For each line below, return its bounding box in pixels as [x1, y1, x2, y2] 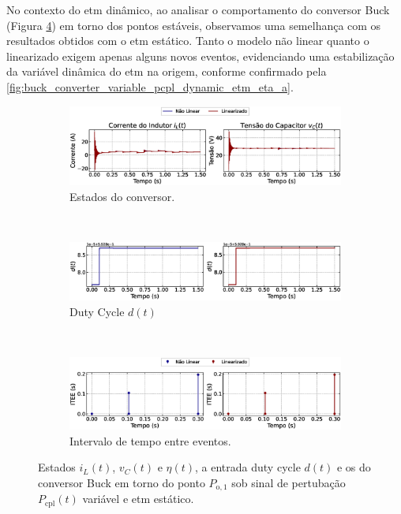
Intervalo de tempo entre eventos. [69, 432, 231, 449]
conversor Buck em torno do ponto [38, 474, 205, 490]
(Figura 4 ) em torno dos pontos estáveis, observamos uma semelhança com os [6, 17, 381, 33]
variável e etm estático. [82, 490, 194, 507]
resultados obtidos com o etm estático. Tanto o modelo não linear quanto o [6, 32, 369, 49]
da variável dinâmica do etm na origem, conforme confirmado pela [6, 63, 327, 80]
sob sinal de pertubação [231, 474, 346, 490]
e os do [336, 459, 371, 475]
